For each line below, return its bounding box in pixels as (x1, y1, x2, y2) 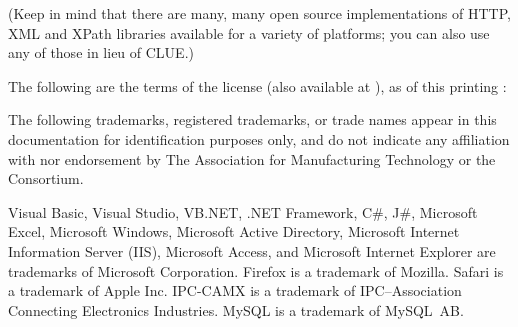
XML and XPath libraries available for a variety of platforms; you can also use (8, 22, 490, 43)
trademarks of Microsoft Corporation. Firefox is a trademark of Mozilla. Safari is (8, 260, 504, 281)
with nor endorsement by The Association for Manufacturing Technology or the (8, 148, 496, 169)
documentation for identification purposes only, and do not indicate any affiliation (8, 128, 510, 149)
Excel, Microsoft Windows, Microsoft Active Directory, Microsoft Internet (8, 221, 460, 242)
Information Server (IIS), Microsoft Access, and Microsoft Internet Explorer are (8, 240, 496, 261)
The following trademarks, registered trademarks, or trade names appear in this (8, 109, 497, 130)
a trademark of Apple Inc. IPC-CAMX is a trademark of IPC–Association (8, 280, 462, 301)
